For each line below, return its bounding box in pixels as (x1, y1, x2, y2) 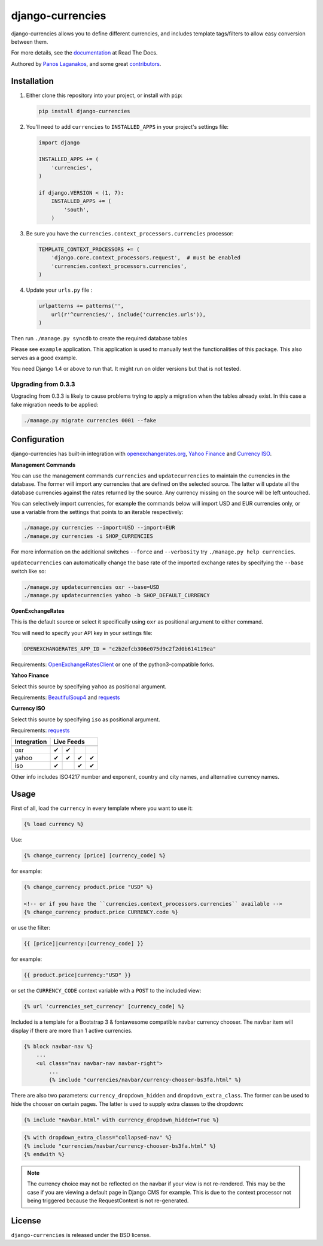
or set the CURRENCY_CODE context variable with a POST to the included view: (11, 987, 202, 994)
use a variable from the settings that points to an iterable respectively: (11, 508, 184, 515)
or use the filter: (11, 924, 51, 932)
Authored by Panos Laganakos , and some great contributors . (11, 60, 161, 67)
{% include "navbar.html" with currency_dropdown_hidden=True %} (23, 1116, 220, 1123)
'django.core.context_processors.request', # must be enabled (51, 255, 241, 261)
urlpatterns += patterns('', (38, 303, 124, 310)
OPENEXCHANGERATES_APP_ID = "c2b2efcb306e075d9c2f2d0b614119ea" (23, 645, 217, 652)
